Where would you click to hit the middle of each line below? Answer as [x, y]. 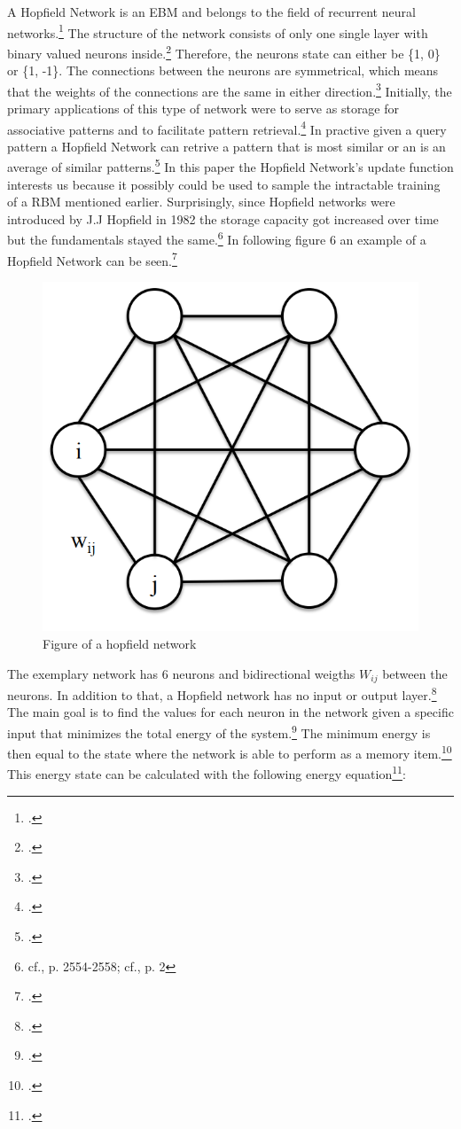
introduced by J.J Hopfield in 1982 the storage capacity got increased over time [223, 218]
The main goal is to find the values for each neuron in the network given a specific [230, 712]
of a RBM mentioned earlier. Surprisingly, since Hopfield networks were [201, 202]
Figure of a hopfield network [120, 644]
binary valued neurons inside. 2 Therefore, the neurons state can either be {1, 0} [224, 51]
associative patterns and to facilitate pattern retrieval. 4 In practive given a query [227, 128]
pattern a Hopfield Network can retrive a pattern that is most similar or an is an [227, 146]
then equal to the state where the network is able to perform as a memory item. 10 [230, 752]
